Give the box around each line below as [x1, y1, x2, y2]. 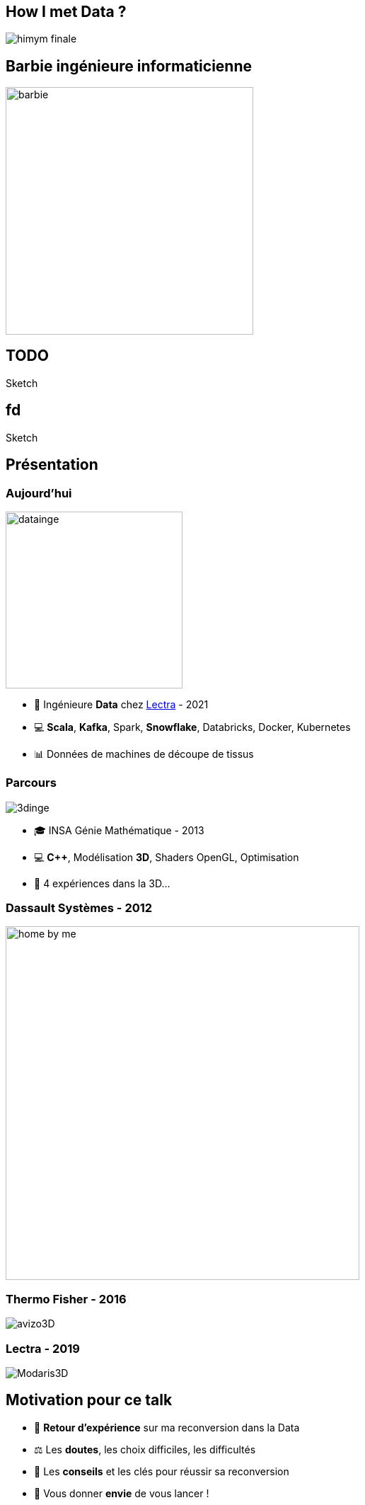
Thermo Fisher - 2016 [6, 1291, 127, 1306]
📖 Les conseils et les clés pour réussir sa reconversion [34, 1465, 289, 1477]
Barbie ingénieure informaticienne [6, 57, 252, 75]
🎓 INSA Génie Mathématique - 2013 [34, 824, 204, 836]
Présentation [6, 456, 98, 474]
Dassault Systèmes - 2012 [6, 901, 153, 916]
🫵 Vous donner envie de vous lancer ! [34, 1487, 209, 1499]
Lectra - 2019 [6, 1341, 80, 1356]
